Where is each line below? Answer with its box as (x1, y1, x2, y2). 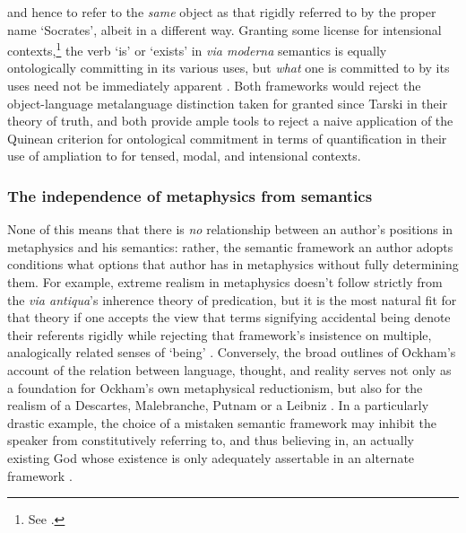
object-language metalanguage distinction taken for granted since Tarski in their (7, 93, 448, 112)
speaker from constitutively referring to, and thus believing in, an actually (7, 431, 414, 450)
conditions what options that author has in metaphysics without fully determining (7, 255, 459, 274)
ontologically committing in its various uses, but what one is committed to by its (7, 58, 450, 77)
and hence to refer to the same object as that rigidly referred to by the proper (7, 3, 436, 21)
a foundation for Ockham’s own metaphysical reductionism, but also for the (7, 378, 423, 397)
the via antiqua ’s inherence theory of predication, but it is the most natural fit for (7, 290, 457, 309)
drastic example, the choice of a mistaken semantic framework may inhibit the (7, 413, 437, 432)
